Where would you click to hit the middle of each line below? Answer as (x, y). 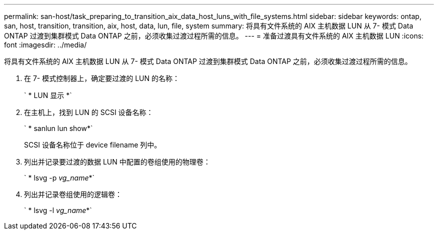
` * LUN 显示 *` (48, 95)
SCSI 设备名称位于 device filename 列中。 (93, 145)
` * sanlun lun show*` (58, 128)
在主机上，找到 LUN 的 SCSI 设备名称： (89, 112)
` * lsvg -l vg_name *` (58, 210)
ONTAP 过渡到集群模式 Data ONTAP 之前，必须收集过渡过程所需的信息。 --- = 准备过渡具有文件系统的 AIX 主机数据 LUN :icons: (214, 36)
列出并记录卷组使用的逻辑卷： (73, 194)
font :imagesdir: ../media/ (45, 45)
